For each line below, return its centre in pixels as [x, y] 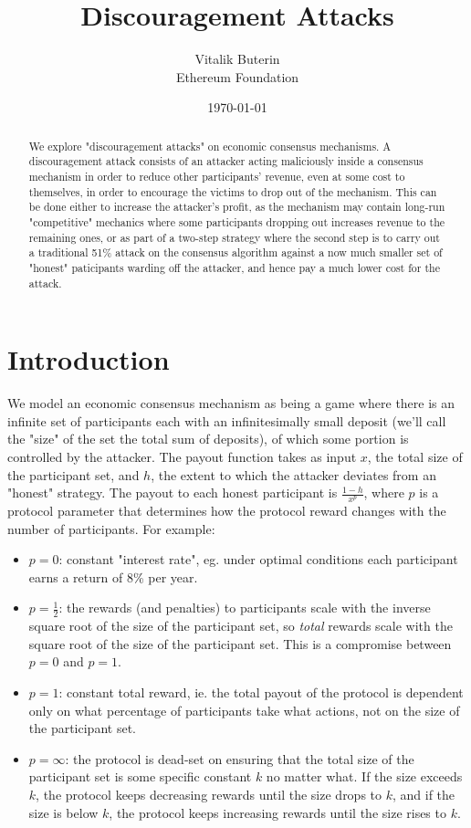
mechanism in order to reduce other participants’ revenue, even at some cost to [217, 177]
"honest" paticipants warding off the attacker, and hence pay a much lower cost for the [234, 267]
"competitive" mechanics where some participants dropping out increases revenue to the [237, 221]
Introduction [89, 359]
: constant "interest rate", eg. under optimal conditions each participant [258, 559]
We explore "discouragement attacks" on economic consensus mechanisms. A [210, 146]
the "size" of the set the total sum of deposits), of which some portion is [208, 439]
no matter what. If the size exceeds [364, 776]
